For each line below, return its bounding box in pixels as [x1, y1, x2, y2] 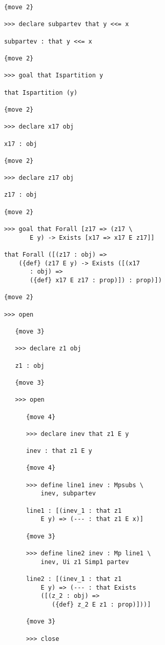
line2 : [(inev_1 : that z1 [26, 575, 122, 582]
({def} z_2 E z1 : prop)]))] [52, 600, 151, 608]
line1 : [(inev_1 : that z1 [26, 507, 122, 514]
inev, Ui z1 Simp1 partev [40, 558, 129, 566]
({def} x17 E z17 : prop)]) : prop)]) [30, 277, 162, 284]
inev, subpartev [40, 490, 96, 497]
